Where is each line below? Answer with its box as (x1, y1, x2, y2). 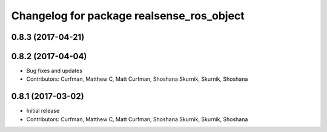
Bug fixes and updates (26, 67, 83, 75)
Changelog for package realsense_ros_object (11, 9, 245, 22)
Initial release (26, 107, 60, 115)
